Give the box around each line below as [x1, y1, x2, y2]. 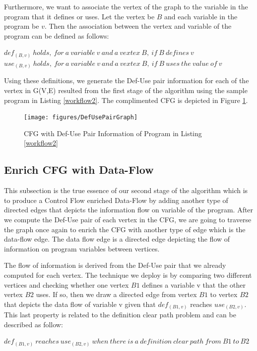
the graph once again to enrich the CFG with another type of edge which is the [4, 224, 246, 234]
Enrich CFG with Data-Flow [4, 162, 154, 177]
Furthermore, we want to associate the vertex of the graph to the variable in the [4, 1, 248, 11]
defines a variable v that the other [142, 279, 246, 290]
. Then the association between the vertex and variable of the [44, 21, 232, 31]
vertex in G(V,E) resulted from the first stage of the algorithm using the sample [4, 85, 248, 95]
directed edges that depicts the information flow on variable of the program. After [4, 204, 254, 215]
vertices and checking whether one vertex [4, 279, 129, 290]
